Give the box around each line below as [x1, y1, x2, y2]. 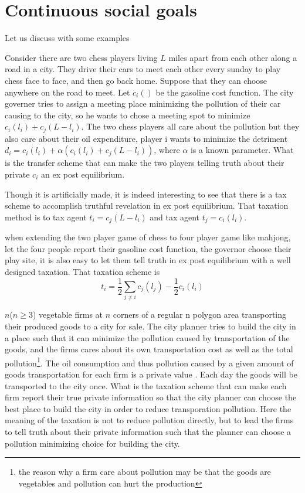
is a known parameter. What [190, 144, 294, 156]
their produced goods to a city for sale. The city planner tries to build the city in [5, 319, 296, 332]
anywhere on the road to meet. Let [5, 86, 130, 98]
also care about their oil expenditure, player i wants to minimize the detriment [5, 132, 288, 144]
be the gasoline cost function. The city [155, 86, 294, 98]
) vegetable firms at [32, 308, 103, 321]
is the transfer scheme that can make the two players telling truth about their [5, 157, 284, 169]
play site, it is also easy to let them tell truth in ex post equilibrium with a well [5, 254, 291, 266]
